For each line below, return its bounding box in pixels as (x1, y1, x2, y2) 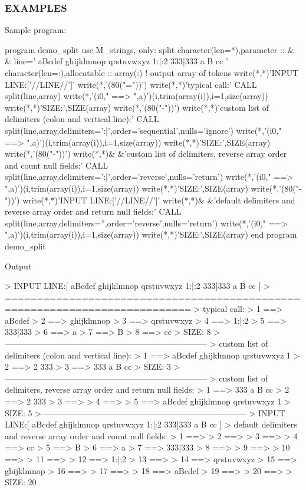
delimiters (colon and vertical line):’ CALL (5, 113, 159, 125)
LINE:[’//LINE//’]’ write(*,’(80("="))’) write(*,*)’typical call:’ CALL (5, 78, 257, 90)
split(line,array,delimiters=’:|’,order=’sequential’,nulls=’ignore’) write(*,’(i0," (5, 124, 282, 136)
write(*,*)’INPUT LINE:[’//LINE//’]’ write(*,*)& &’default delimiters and (22, 193, 295, 206)
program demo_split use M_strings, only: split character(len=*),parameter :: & (5, 43, 294, 55)
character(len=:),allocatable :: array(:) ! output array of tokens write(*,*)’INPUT (5, 67, 299, 78)
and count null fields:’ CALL (5, 159, 108, 171)
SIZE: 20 (5, 476, 37, 488)
